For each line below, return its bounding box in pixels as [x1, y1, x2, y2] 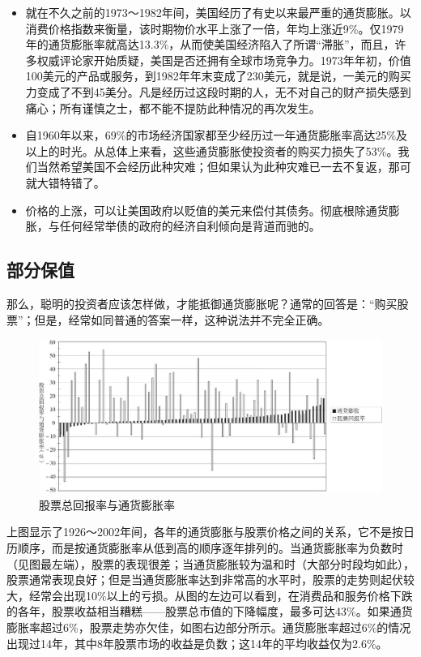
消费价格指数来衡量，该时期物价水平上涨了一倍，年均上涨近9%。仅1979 [25, 19, 404, 36]
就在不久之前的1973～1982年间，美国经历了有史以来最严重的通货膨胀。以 [25, 4, 411, 20]
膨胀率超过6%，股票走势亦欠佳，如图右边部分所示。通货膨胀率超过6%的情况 [6, 618, 411, 635]
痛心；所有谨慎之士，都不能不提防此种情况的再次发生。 [25, 99, 321, 116]
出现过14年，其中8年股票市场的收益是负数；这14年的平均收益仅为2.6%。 [6, 634, 388, 651]
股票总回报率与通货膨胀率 [39, 496, 175, 513]
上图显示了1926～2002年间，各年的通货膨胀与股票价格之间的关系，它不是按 [6, 523, 403, 540]
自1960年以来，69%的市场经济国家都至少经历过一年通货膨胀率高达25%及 [25, 127, 408, 144]
